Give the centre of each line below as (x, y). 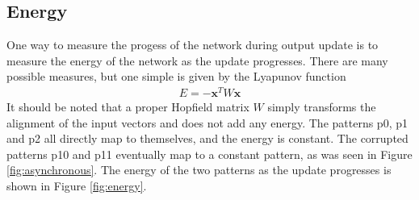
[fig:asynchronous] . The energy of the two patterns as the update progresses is (199, 170)
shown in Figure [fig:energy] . (77, 186)
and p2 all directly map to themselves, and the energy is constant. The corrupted (207, 138)
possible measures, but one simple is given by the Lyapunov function (176, 76)
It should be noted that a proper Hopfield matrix (128, 107)
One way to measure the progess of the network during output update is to (193, 45)
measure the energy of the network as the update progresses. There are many (197, 60)
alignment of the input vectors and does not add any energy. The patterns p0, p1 (207, 122)
